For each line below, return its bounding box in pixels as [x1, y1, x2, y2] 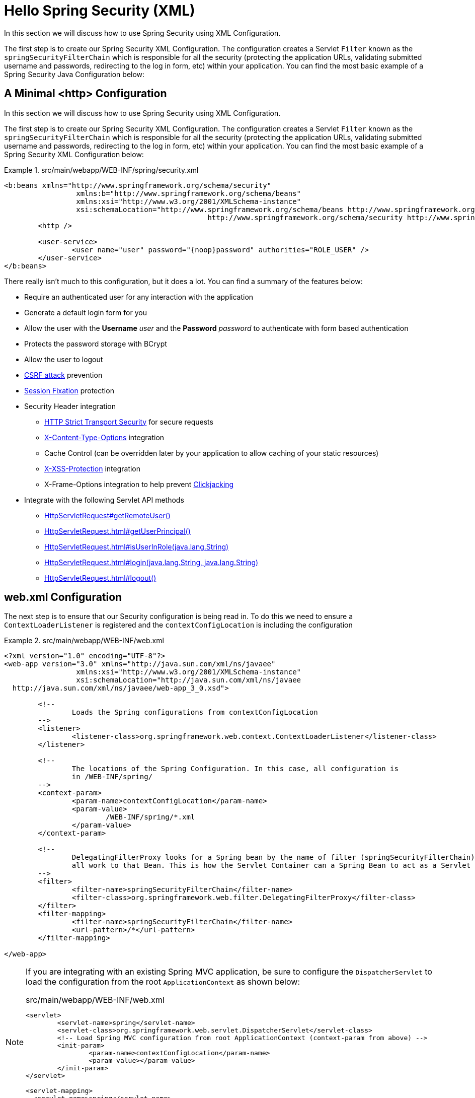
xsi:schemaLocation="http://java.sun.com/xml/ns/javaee [76, 676, 301, 684]
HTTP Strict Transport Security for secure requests [44, 417, 213, 426]
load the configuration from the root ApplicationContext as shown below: [26, 977, 300, 987]
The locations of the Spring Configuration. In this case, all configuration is [71, 765, 399, 773]
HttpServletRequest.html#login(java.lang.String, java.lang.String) [44, 558, 259, 567]
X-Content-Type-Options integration [44, 433, 165, 442]
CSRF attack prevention [24, 370, 103, 379]
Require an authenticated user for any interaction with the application [24, 292, 254, 301]
